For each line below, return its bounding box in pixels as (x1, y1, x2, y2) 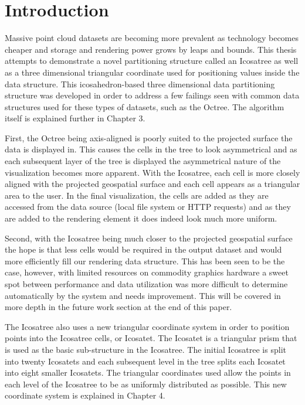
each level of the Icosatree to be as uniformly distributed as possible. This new (5, 377, 287, 390)
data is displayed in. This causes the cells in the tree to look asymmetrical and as (5, 143, 297, 155)
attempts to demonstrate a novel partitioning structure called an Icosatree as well (5, 55, 299, 67)
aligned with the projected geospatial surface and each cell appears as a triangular (5, 178, 300, 190)
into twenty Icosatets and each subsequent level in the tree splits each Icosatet (5, 355, 286, 367)
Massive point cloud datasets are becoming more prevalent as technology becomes (5, 32, 299, 44)
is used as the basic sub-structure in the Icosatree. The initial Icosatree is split (5, 343, 286, 355)
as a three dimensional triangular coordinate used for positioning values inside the (5, 66, 300, 78)
